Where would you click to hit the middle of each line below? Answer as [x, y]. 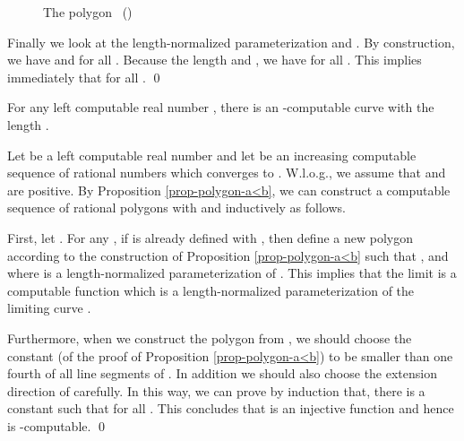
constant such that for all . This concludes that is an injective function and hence [231, 408]
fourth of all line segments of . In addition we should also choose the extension [222, 373]
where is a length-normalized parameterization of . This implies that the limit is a [232, 273]
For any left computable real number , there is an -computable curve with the [221, 107]
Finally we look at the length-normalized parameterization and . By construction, [231, 42]
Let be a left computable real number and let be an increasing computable [212, 155]
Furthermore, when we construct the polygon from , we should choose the [210, 337]
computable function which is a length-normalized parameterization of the [211, 290]
